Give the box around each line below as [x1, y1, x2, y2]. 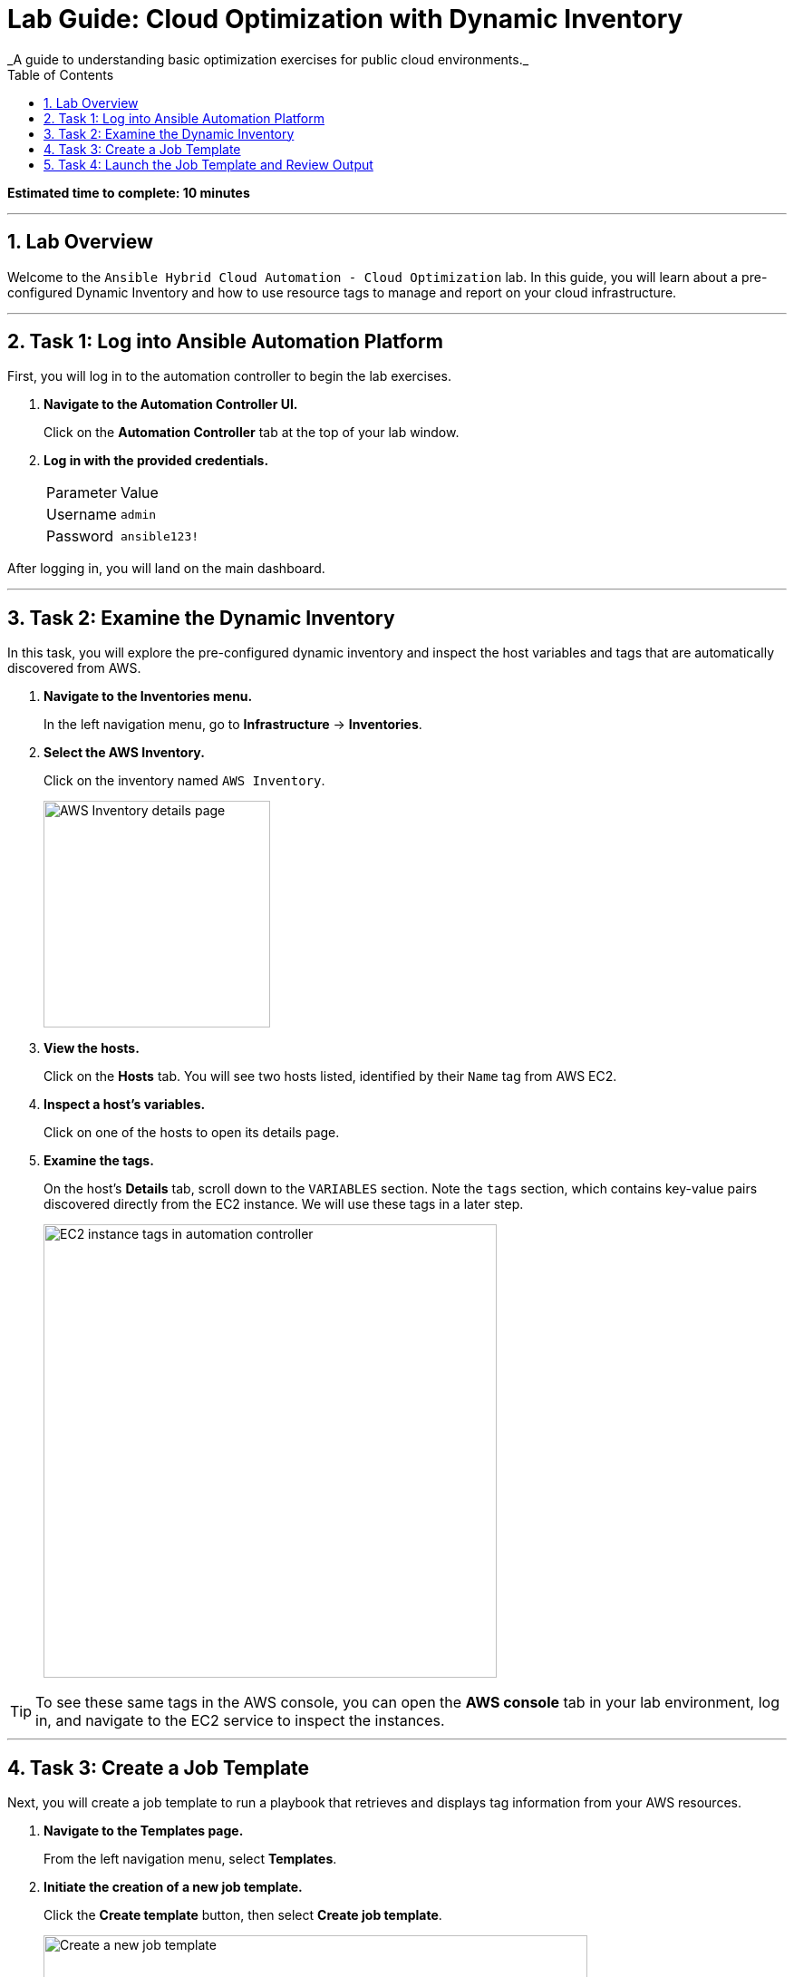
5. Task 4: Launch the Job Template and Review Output [44, 156, 373, 172]
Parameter [46, 483, 117, 502]
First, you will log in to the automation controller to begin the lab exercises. [7, 368, 451, 385]
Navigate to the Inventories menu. [44, 688, 253, 705]
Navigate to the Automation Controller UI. [44, 396, 298, 413]
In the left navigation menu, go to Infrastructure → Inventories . [44, 716, 422, 733]
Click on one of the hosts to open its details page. [44, 1125, 340, 1141]
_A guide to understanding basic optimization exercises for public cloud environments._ [7, 51, 529, 67]
